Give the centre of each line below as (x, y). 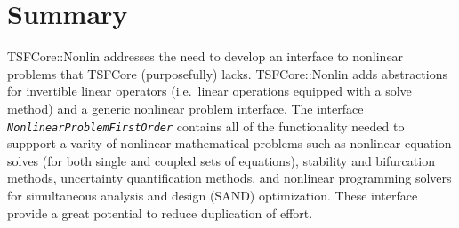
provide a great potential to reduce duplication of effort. (160, 212)
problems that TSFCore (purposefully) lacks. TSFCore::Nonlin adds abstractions (227, 73)
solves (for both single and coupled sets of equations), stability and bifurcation (221, 160)
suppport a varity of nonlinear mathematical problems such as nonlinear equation (229, 143)
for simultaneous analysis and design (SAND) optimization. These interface (213, 195)
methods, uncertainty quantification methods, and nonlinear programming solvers (229, 178)
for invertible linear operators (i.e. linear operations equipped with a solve (209, 91)
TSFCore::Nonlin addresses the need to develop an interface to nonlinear (205, 56)
